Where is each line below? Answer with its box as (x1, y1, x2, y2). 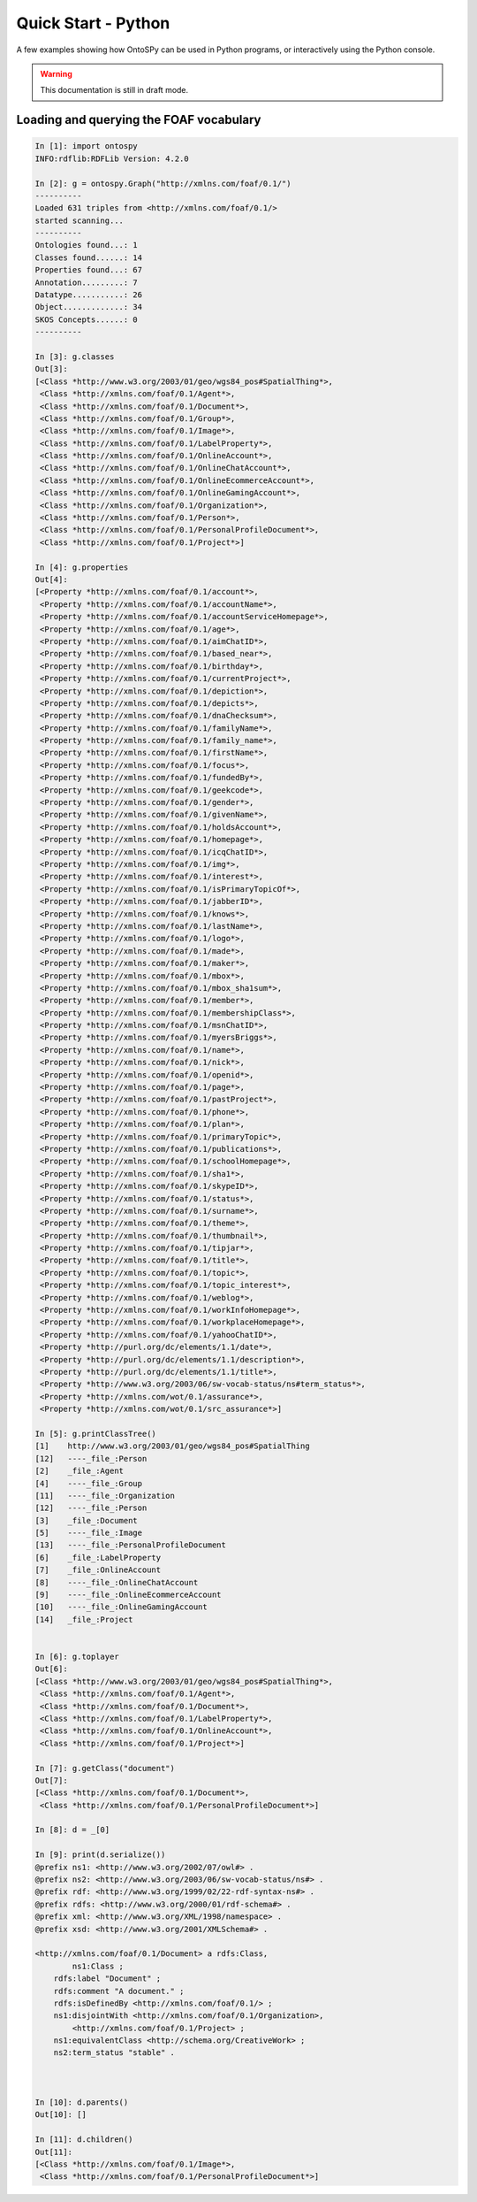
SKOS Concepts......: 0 (34, 314, 139, 325)
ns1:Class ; (72, 1960, 124, 1971)
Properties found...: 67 (34, 265, 143, 275)
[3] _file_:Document (34, 1515, 139, 1525)
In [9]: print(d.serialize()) (34, 1850, 166, 1860)
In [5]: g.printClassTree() (34, 1429, 156, 1439)
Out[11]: (34, 2146, 73, 2157)
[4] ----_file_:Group (34, 1478, 143, 1488)
